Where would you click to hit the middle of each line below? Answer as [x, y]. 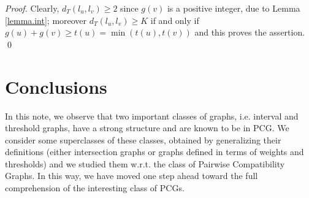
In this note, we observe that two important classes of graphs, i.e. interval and [152, 116]
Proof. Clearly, [32, 8]
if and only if [175, 20]
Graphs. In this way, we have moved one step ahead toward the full [132, 176]
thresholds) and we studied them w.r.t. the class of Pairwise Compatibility [145, 163]
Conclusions [56, 86]
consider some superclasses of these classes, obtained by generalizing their [143, 139]
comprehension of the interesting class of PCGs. [95, 188]
